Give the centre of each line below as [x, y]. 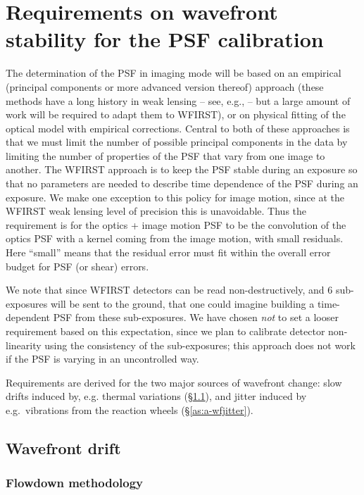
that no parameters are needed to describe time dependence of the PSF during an [182, 183]
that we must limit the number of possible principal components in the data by [177, 142]
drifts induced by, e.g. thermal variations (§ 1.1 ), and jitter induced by [156, 396]
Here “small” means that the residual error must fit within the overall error [168, 252]
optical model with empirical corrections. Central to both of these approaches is [178, 128]
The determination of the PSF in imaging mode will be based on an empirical [174, 73]
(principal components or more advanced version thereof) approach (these [165, 86]
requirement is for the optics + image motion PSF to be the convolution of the [176, 224]
